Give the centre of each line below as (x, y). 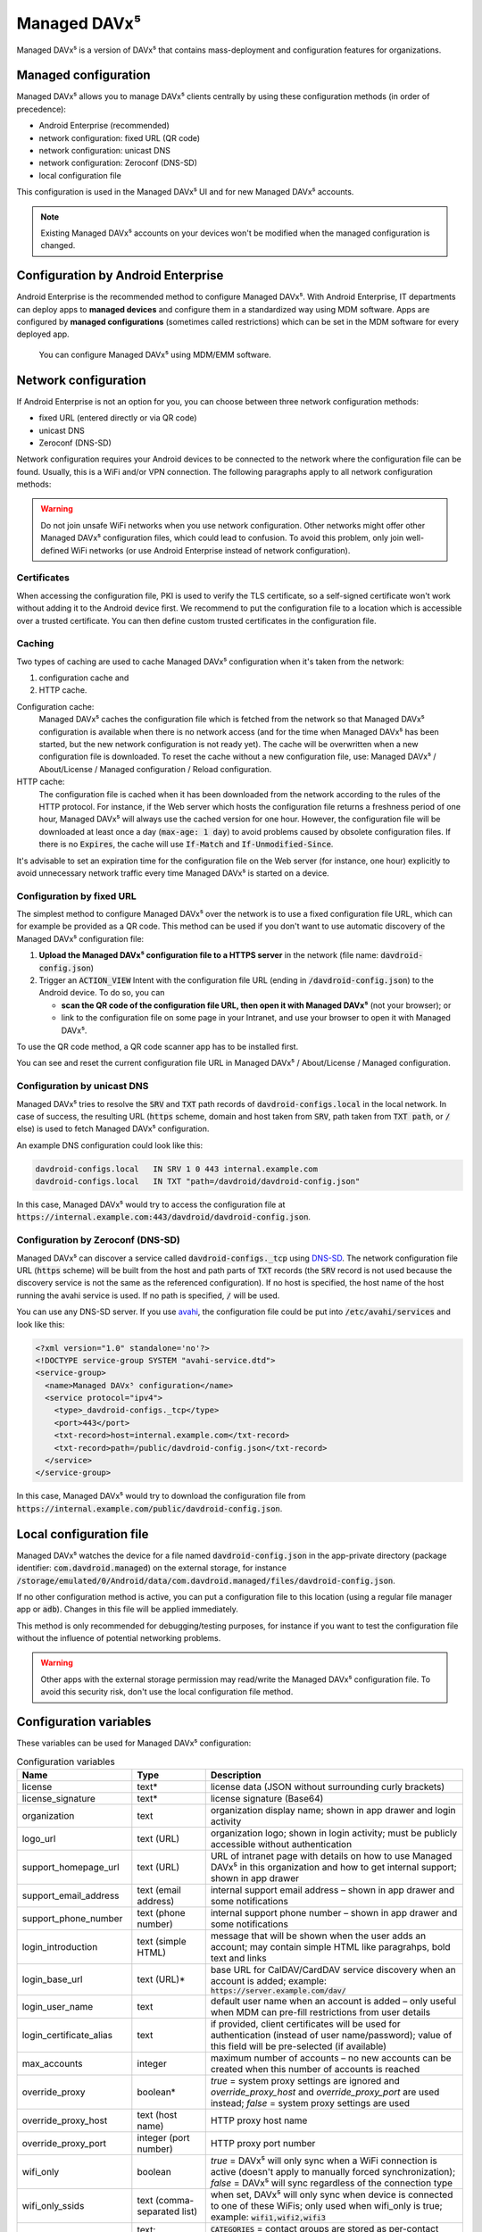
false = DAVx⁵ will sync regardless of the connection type (332, 2183)
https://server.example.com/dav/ (278, 1990)
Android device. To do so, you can (102, 993)
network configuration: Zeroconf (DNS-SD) (118, 163)
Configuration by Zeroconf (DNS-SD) (98, 1240)
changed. (58, 246)
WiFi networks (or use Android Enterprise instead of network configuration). (211, 550)
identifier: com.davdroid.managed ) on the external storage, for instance (152, 1568)
